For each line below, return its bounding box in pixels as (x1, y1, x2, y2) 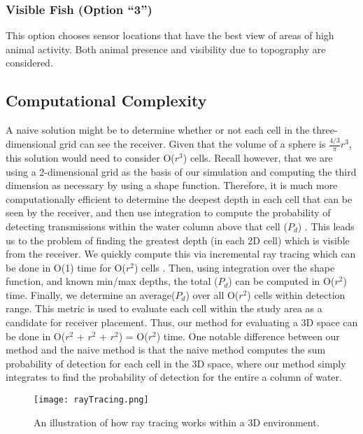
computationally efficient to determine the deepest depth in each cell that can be (6, 191, 353, 206)
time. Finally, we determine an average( (6, 287, 176, 302)
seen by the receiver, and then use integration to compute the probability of (6, 205, 331, 220)
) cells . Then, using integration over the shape (134, 260, 335, 274)
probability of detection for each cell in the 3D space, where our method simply (6, 356, 346, 370)
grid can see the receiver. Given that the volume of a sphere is (59, 136, 326, 151)
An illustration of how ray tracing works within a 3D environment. (34, 414, 320, 429)
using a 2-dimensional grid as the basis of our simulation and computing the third (6, 164, 357, 178)
